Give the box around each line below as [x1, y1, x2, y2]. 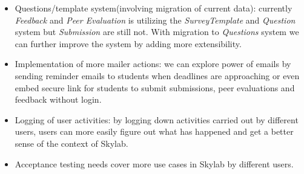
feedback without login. [15, 93, 102, 106]
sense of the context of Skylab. [15, 137, 128, 149]
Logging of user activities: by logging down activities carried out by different [15, 113, 299, 126]
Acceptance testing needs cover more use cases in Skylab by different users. [15, 157, 294, 170]
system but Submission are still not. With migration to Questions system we [15, 25, 299, 38]
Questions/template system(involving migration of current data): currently [15, 2, 292, 14]
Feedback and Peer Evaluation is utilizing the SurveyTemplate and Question [15, 13, 296, 26]
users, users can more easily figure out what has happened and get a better [15, 125, 294, 138]
